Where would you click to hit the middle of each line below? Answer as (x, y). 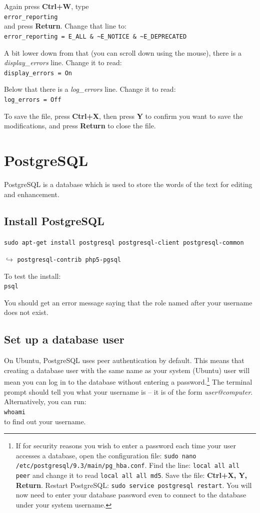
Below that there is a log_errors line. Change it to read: (90, 89)
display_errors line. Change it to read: (63, 62)
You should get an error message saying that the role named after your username (128, 302)
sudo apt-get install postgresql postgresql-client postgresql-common (124, 243)
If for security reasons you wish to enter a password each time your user (126, 446)
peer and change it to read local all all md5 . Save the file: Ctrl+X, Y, (131, 475)
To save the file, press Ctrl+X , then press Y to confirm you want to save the (123, 116)
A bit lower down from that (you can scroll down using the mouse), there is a (123, 52)
